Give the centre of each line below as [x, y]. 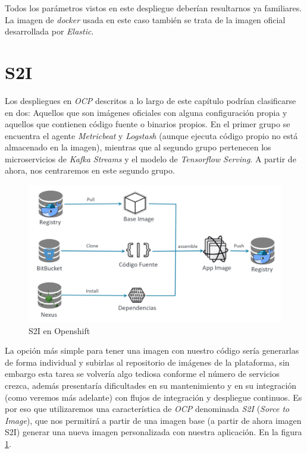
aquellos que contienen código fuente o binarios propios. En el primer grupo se [148, 124]
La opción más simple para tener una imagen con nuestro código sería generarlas [152, 350]
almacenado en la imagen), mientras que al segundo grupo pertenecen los [138, 147]
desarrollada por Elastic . [49, 31]
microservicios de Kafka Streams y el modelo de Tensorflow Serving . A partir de [151, 158]
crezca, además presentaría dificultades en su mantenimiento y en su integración [151, 386]
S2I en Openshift [59, 330]
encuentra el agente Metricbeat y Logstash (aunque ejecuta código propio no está [151, 135]
